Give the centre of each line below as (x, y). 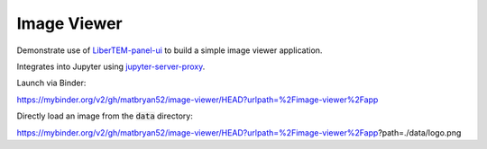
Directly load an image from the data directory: (105, 116)
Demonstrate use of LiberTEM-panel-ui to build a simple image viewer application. (170, 50)
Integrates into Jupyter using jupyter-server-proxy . (111, 66)
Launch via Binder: (51, 83)
